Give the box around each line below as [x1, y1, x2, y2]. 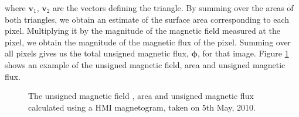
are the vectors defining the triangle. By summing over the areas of [53, 2, 294, 13]
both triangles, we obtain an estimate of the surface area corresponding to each [5, 13, 290, 25]
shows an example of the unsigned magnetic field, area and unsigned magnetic [5, 58, 286, 70]
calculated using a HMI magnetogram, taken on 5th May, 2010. [28, 101, 256, 113]
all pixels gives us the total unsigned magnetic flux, [5, 47, 189, 59]
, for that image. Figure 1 [197, 47, 289, 59]
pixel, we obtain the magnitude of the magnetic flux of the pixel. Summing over [5, 36, 291, 48]
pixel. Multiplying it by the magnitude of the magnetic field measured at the [5, 24, 280, 37]
